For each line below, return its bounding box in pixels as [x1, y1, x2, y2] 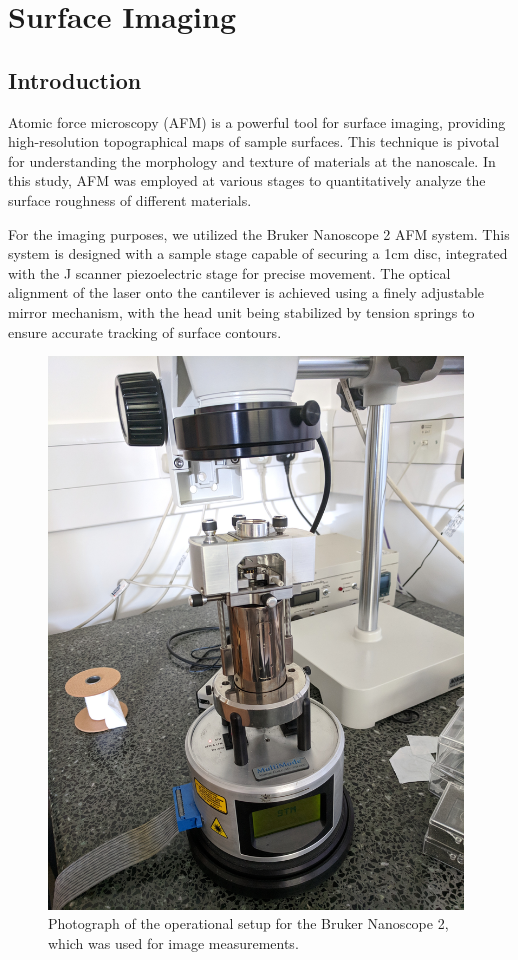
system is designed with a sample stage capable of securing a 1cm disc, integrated [8, 243, 508, 264]
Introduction [8, 64, 142, 95]
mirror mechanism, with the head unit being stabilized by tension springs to [8, 301, 475, 322]
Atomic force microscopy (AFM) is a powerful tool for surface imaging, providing [8, 111, 506, 132]
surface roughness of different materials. [8, 189, 252, 210]
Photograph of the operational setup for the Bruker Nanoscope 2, [48, 913, 449, 934]
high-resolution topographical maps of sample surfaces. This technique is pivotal [8, 131, 500, 152]
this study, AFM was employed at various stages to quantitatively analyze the [8, 170, 486, 191]
